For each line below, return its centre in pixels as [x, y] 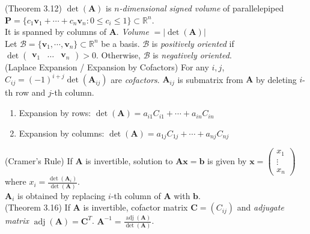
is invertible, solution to [129, 160]
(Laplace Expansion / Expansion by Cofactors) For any [107, 67]
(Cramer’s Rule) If [39, 160]
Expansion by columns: [62, 133]
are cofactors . [135, 79]
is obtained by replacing [62, 195]
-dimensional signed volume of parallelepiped [202, 8]
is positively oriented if [193, 43]
